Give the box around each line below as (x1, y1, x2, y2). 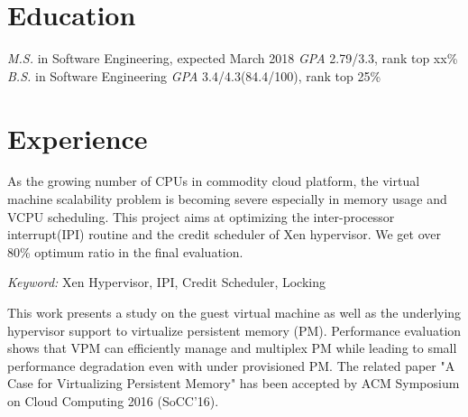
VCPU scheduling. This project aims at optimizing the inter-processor (7, 207, 395, 226)
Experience (7, 119, 148, 156)
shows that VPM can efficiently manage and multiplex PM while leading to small (7, 338, 457, 357)
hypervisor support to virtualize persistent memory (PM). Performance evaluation (7, 320, 462, 339)
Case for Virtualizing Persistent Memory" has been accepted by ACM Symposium (7, 374, 460, 393)
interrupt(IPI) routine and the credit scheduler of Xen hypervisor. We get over (7, 225, 441, 244)
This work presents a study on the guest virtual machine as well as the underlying (7, 303, 462, 321)
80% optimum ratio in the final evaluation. (7, 242, 243, 261)
